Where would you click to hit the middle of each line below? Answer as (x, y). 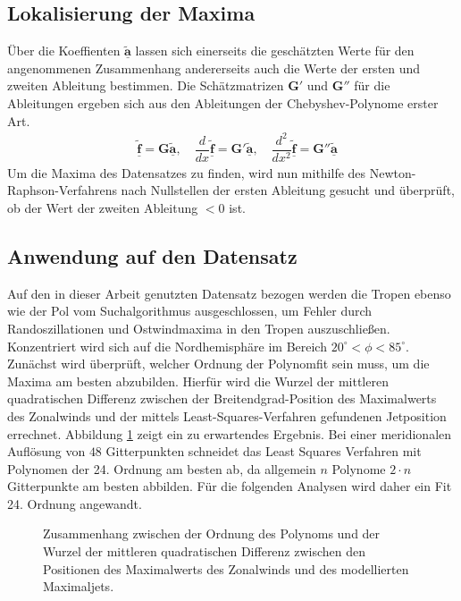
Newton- (393, 172)
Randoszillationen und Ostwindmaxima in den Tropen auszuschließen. (199, 328)
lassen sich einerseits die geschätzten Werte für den (275, 51)
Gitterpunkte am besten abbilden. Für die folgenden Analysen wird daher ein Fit (230, 486)
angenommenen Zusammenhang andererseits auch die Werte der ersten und (214, 68)
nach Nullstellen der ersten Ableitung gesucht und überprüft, (288, 190)
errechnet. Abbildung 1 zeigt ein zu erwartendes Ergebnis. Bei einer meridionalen (230, 433)
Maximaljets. (79, 586)
